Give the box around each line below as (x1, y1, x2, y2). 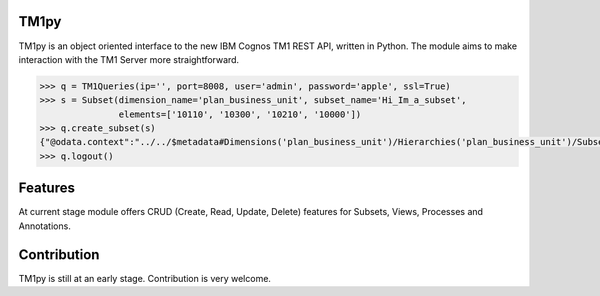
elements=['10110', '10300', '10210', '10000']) (118, 108, 362, 120)
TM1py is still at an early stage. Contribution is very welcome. (18, 272, 272, 284)
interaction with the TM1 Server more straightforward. (18, 53, 240, 65)
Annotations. (18, 220, 72, 232)
